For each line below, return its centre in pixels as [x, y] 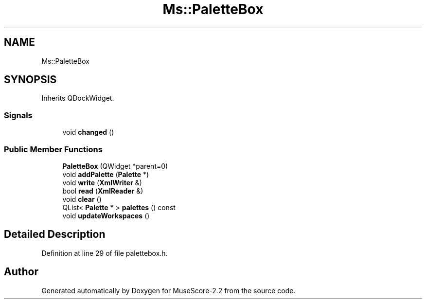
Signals [18, 115]
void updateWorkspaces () [106, 215]
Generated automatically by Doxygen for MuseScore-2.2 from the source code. [169, 290]
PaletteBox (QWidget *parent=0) [115, 166]
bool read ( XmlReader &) [103, 191]
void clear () [82, 199]
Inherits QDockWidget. [78, 98]
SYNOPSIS [30, 80]
